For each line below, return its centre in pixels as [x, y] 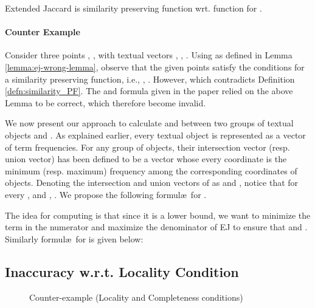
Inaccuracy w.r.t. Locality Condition [122, 271]
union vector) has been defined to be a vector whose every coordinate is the [146, 159]
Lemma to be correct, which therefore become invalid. [106, 102]
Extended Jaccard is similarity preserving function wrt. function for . [133, 8]
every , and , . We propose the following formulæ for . [106, 194]
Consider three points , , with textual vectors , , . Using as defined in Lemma [149, 55]
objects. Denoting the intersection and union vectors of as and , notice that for [152, 183]
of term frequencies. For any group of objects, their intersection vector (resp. [147, 147]
